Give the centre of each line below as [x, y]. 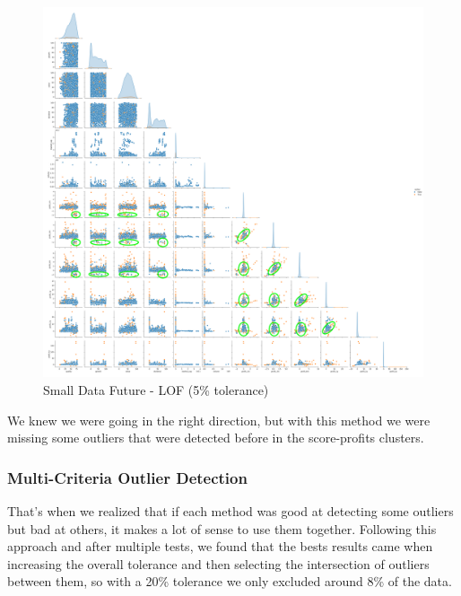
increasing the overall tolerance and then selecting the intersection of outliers [218, 563]
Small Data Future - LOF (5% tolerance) [156, 390]
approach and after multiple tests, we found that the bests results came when [220, 546]
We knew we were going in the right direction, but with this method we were [219, 420]
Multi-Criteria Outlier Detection [127, 477]
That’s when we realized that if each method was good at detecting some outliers [230, 511]
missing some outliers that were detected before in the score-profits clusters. [216, 438]
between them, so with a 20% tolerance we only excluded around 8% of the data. [230, 581]
